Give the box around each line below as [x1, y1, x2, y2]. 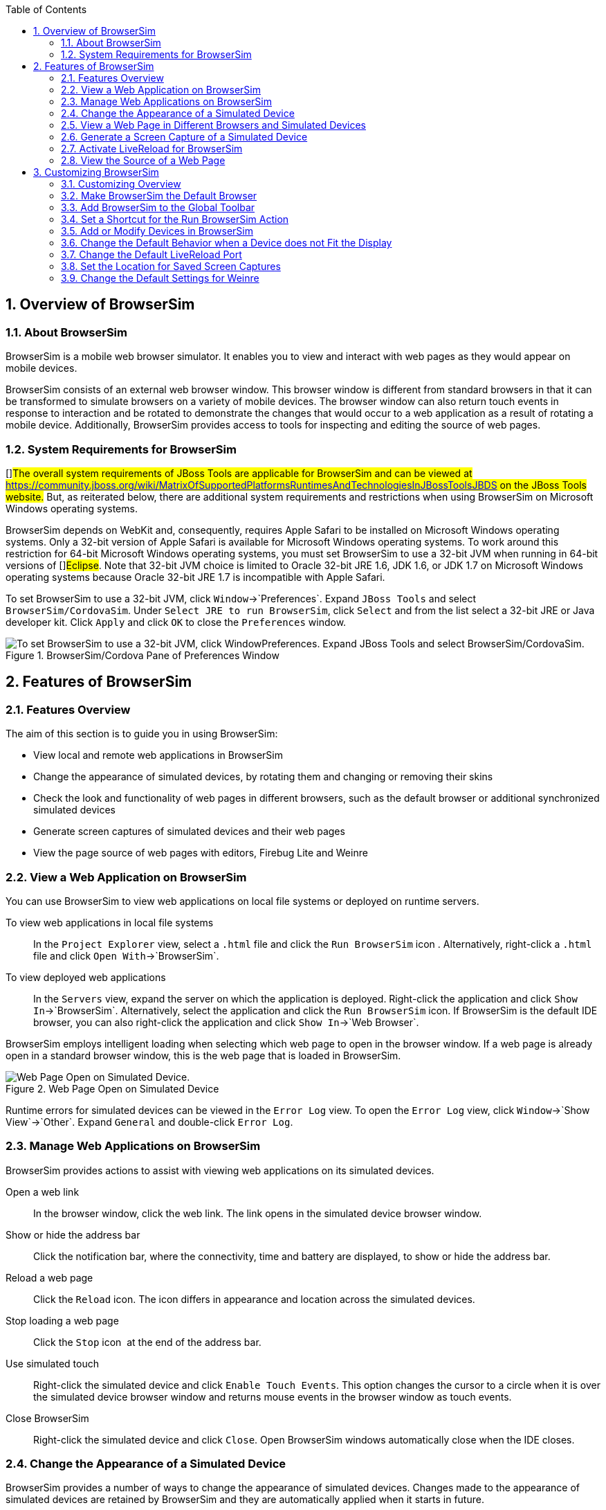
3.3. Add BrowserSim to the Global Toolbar [61, 201, 255, 213]
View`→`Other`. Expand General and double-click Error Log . [6, 1115, 293, 1128]
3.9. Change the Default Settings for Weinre [61, 272, 259, 284]
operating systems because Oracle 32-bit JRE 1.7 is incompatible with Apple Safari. [6, 570, 385, 583]
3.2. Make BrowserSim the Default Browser [61, 190, 257, 201]
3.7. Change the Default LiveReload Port [61, 249, 242, 260]
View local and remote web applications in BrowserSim [33, 749, 283, 762]
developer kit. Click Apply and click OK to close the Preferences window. [6, 615, 347, 628]
